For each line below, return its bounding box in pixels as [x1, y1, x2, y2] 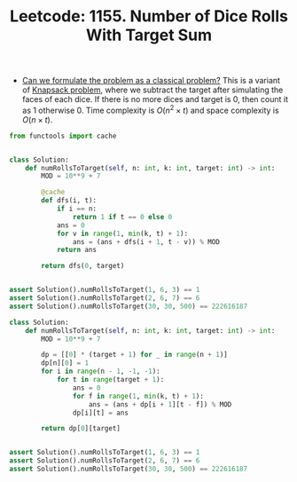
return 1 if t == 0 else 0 [72, 212, 173, 221]
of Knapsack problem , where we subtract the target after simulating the [21, 84, 284, 95]
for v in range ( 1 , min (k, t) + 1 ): [56, 229, 189, 238]
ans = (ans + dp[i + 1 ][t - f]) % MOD [88, 399, 232, 409]
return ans [56, 246, 98, 255]
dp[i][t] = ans [72, 408, 129, 417]
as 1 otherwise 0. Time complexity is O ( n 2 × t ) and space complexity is [21, 104, 279, 115]
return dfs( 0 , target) [41, 262, 125, 271]
